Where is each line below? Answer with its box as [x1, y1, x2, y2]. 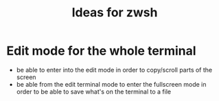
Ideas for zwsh [71, 5, 158, 20]
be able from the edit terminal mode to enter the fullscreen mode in [16, 80, 207, 88]
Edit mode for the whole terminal [6, 43, 196, 59]
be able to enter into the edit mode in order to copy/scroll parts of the [16, 66, 213, 74]
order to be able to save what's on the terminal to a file [16, 87, 172, 96]
